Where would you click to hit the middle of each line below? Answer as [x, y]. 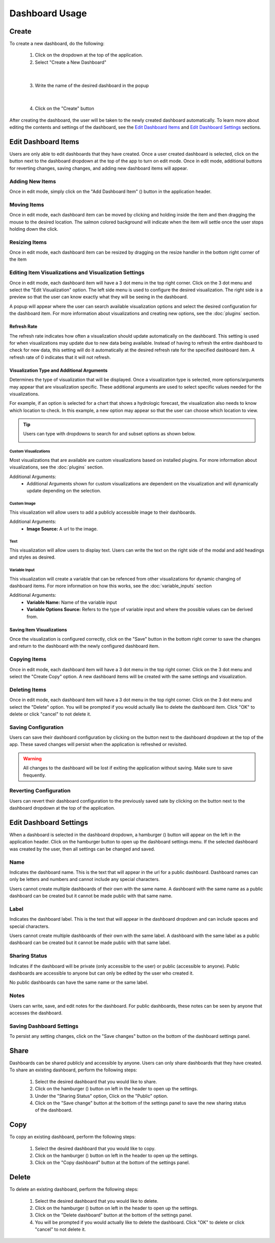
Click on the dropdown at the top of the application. [89, 55]
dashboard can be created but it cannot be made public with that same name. [91, 896]
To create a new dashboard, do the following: [57, 44]
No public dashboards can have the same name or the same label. [79, 982]
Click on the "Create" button [64, 108]
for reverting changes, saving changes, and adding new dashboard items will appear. [99, 168]
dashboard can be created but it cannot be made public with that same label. [90, 943]
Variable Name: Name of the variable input [72, 602]
